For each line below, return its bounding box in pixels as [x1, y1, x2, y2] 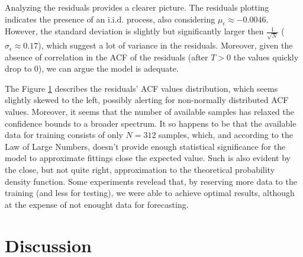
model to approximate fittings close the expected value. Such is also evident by [5, 152, 291, 164]
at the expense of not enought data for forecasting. [5, 198, 189, 210]
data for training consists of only [5, 128, 123, 141]
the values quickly [233, 50, 299, 63]
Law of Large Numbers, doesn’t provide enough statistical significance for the [5, 140, 286, 152]
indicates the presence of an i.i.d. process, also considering [5, 12, 215, 25]
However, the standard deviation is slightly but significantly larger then [5, 25, 264, 37]
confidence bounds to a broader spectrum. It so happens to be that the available [5, 117, 296, 129]
